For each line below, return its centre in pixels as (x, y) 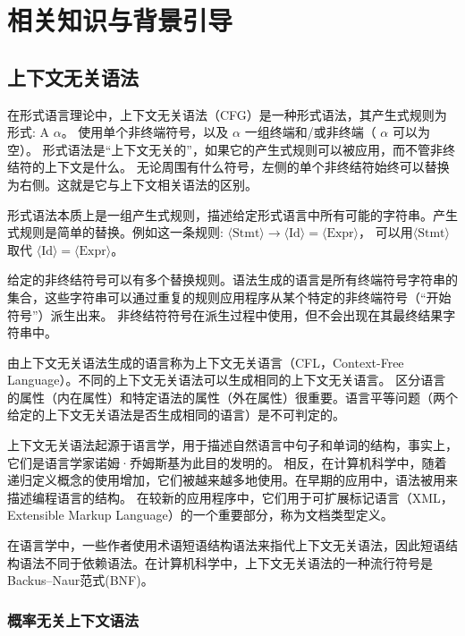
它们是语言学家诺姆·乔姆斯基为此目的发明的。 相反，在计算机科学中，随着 (227, 462)
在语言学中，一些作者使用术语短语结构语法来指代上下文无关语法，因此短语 (226, 545)
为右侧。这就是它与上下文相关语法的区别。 (132, 184)
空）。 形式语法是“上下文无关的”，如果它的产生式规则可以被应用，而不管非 (225, 149)
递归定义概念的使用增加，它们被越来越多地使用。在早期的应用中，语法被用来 (232, 480)
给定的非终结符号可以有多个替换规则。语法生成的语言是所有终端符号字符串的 (232, 280)
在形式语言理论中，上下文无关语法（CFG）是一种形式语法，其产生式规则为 (227, 114)
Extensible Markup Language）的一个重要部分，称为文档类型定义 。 (200, 515)
